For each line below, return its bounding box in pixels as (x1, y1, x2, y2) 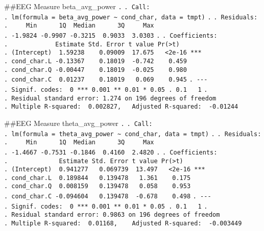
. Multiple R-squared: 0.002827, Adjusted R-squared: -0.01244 (4, 103, 238, 111)
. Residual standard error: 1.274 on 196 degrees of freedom (4, 94, 217, 102)
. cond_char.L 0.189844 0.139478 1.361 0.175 (4, 174, 191, 182)
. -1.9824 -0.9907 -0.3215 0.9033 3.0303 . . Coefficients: (4, 32, 218, 39)
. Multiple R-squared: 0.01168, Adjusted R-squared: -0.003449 (4, 220, 242, 227)
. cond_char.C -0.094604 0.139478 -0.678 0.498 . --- (4, 193, 211, 200)
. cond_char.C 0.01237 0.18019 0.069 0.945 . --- (4, 76, 208, 84)
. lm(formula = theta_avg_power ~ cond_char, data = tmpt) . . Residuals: (4, 130, 261, 138)
